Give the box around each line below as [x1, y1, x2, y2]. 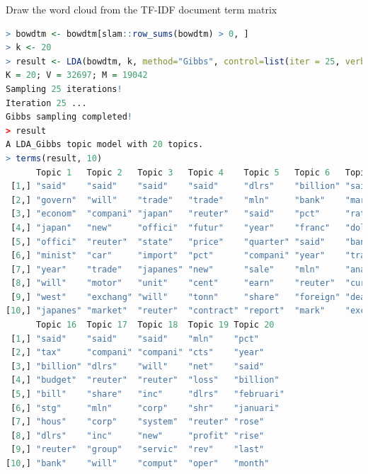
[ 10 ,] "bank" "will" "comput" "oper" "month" [6, 458, 270, 468]
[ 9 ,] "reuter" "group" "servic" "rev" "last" [11, 444, 265, 455]
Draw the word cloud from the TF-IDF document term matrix [6, 2, 277, 16]
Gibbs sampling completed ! [6, 112, 132, 122]
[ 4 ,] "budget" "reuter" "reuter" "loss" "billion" [11, 375, 280, 386]
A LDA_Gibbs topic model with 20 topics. [6, 139, 204, 150]
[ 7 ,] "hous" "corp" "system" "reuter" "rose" [11, 417, 265, 427]
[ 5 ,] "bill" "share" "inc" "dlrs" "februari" [11, 389, 284, 400]
